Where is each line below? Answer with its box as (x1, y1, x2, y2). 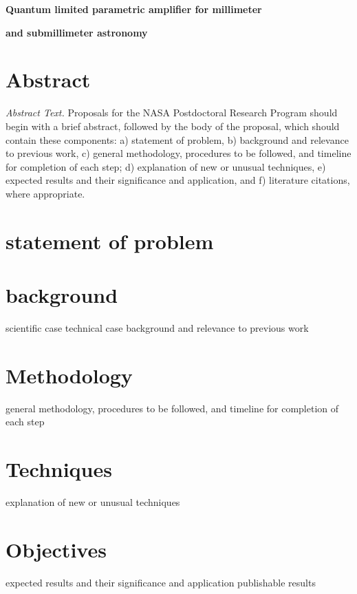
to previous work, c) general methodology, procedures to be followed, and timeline (6, 146, 351, 160)
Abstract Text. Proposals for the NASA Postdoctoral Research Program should (6, 105, 338, 120)
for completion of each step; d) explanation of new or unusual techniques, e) (6, 159, 326, 173)
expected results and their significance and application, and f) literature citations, (6, 173, 350, 187)
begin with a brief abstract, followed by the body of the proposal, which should (6, 118, 340, 133)
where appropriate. (6, 186, 85, 200)
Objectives (6, 535, 107, 563)
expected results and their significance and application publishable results (6, 575, 316, 589)
